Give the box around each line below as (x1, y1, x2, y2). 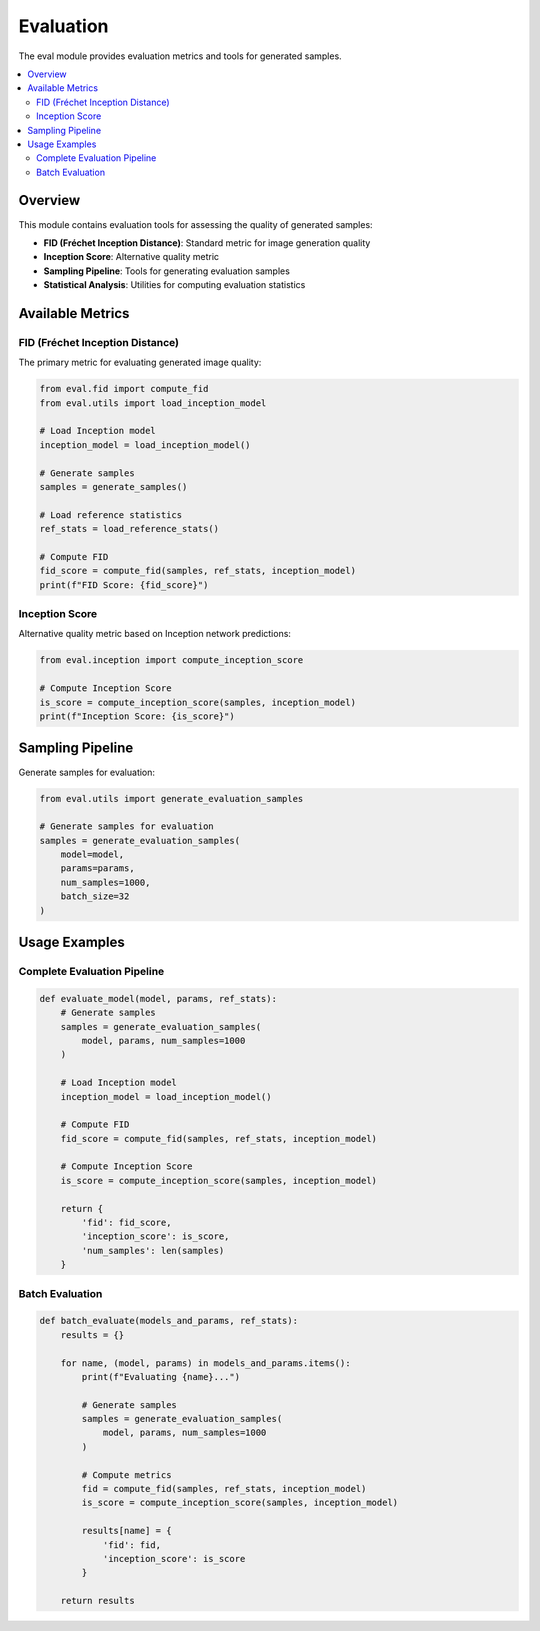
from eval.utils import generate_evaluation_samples (39, 793, 304, 804)
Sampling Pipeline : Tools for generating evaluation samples (43, 265, 290, 277)
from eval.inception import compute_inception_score (39, 655, 304, 666)
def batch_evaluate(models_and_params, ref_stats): (39, 1315, 299, 1327)
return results (60, 1595, 135, 1607)
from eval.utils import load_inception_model (39, 397, 267, 409)
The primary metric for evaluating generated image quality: (18, 356, 262, 369)
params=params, (60, 863, 135, 874)
